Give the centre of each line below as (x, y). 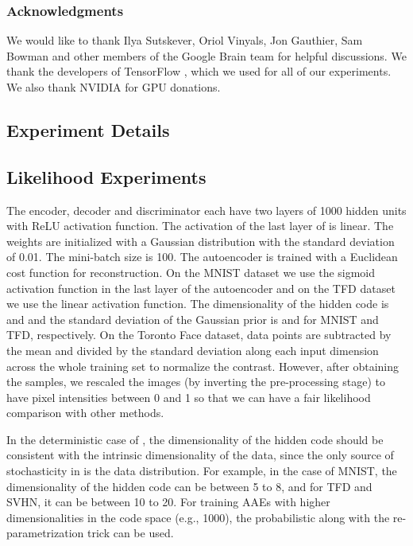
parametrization (45, 533)
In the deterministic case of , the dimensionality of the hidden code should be (195, 439)
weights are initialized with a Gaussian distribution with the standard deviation (201, 241)
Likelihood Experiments (106, 176)
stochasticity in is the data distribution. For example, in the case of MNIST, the (202, 471)
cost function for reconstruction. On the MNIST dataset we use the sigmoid (191, 272)
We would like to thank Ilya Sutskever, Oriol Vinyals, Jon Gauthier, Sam (185, 40)
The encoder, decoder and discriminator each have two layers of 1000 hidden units (206, 210)
